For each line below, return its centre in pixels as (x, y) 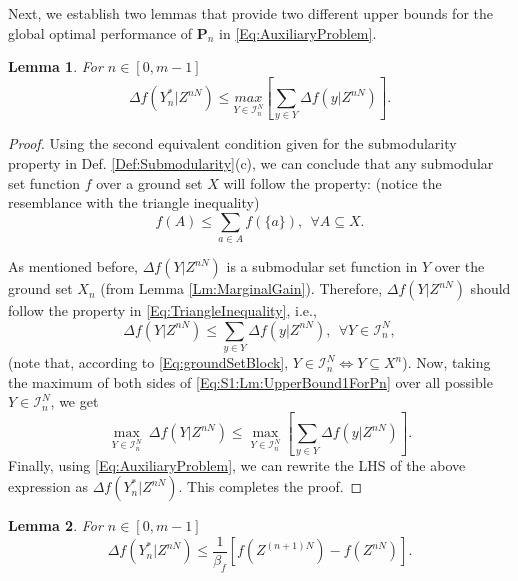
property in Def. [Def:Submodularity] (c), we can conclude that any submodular (251, 163)
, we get (74, 401)
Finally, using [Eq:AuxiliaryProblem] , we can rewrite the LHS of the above (237, 464)
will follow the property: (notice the (332, 182)
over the (459, 266)
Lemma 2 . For (55, 525)
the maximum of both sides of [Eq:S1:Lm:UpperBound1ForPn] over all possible (250, 381)
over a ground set (149, 182)
